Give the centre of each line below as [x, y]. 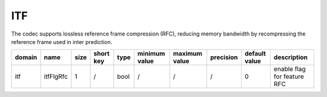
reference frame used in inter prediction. [62, 42]
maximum [188, 54]
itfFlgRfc [56, 77]
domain [26, 57]
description [291, 57]
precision [224, 57]
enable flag [289, 69]
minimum [151, 54]
